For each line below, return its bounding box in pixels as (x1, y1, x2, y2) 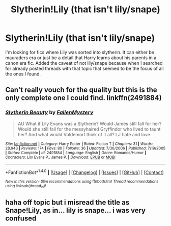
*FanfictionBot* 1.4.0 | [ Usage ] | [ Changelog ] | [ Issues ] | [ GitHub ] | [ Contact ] (5, 168, 164, 175)
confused (5, 214, 37, 222)
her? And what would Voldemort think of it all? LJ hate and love (17, 131, 150, 137)
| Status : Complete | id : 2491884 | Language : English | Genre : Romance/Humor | (5, 150, 147, 155)
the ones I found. (5, 70, 41, 77)
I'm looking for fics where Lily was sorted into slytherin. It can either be (5, 49, 154, 55)
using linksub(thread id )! (5, 184, 46, 189)
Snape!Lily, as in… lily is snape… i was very (5, 206, 146, 215)
